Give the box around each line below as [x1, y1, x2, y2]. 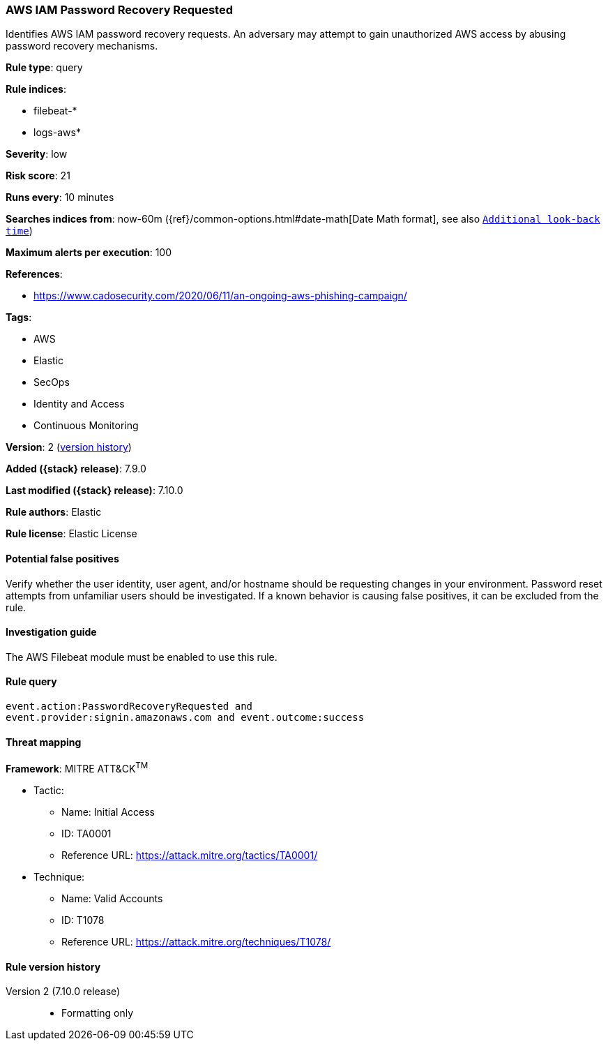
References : [6, 268, 63, 281]
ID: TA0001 [61, 827, 112, 839]
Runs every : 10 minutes [6, 191, 114, 204]
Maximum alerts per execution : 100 [6, 246, 172, 259]
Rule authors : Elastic [6, 506, 102, 518]
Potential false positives [6, 552, 119, 565]
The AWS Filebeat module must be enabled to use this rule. [6, 650, 278, 663]
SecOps [33, 376, 70, 389]
